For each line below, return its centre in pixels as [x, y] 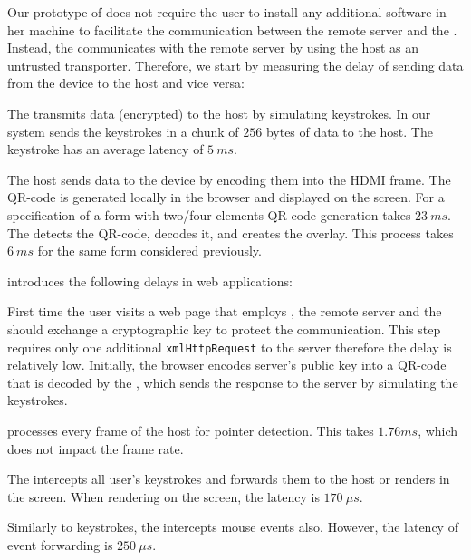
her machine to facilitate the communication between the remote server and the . [232, 29]
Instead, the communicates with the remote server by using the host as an [213, 48]
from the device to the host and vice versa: [126, 83]
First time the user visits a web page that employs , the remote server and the [225, 311]
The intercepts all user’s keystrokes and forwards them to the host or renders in [229, 479]
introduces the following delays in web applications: [150, 280]
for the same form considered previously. [149, 251]
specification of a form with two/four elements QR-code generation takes [209, 214]
